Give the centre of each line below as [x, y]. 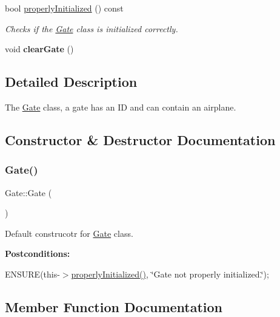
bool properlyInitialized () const [64, 8]
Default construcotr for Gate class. [69, 233]
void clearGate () [39, 49]
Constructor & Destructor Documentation [140, 139]
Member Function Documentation [114, 306]
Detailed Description [71, 82]
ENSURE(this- [32, 274]
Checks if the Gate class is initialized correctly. [92, 28]
